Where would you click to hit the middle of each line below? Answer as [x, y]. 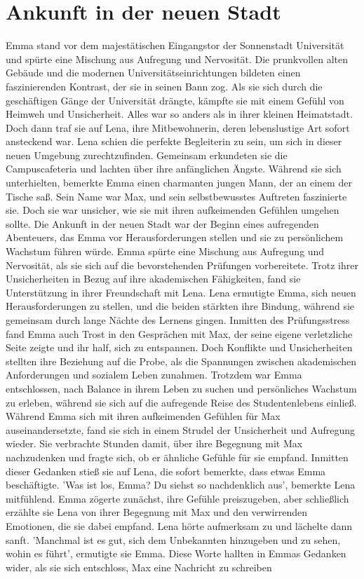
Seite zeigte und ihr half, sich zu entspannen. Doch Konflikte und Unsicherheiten [179, 347]
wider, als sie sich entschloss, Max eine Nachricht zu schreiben [139, 567]
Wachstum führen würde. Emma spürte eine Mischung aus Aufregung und [165, 251]
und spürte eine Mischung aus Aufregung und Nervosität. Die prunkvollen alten [177, 59]
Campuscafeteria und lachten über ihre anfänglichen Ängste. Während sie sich [174, 169]
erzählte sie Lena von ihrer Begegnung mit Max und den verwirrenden [157, 512]
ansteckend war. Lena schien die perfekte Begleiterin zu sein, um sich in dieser [174, 141]
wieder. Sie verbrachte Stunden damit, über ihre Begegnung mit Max [154, 443]
